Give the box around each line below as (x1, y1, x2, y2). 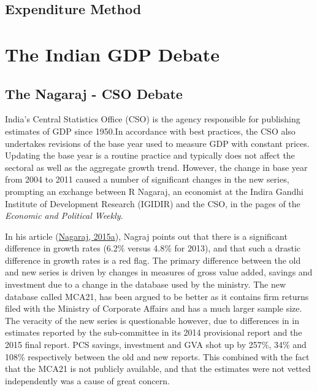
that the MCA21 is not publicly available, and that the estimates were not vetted (5, 362, 311, 375)
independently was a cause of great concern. (5, 374, 170, 387)
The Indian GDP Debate (5, 41, 220, 66)
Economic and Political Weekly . (5, 209, 123, 222)
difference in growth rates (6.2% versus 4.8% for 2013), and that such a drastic (5, 242, 301, 255)
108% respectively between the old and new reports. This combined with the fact (5, 350, 310, 363)
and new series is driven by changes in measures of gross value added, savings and (5, 266, 313, 278)
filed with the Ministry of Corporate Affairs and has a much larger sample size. (5, 302, 302, 315)
